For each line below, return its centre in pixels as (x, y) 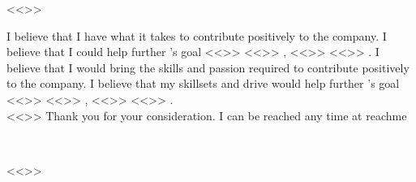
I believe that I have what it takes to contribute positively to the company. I (197, 35)
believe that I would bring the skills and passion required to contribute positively (208, 67)
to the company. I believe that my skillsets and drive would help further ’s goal (203, 83)
